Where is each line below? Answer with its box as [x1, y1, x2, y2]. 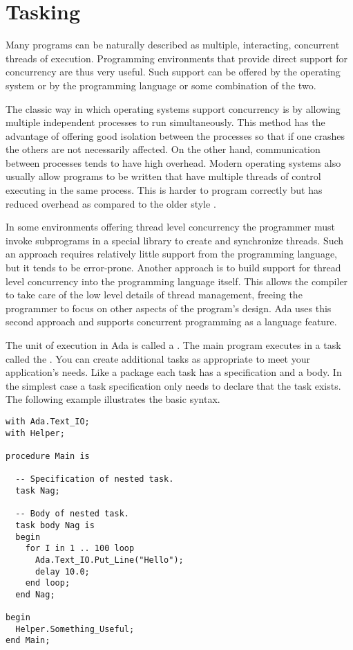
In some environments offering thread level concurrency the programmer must [6, 219, 335, 234]
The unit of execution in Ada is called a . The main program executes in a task [6, 338, 341, 352]
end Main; [6, 635, 50, 646]
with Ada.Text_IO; [6, 416, 90, 426]
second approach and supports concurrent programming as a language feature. [6, 314, 337, 329]
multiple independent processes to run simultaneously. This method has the [6, 115, 325, 129]
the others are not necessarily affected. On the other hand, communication [6, 142, 321, 156]
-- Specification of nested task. [15, 474, 174, 485]
